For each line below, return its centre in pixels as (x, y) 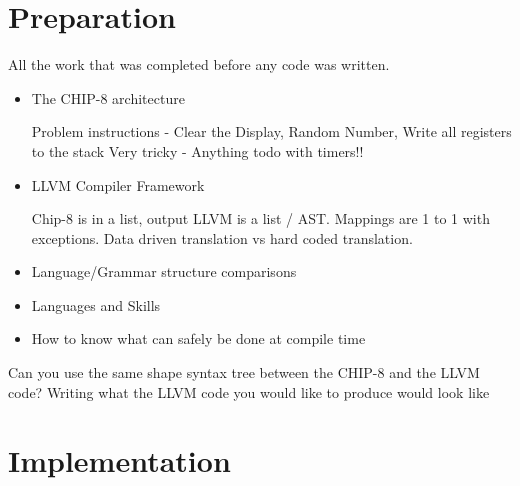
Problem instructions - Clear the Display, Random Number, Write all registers (271, 131)
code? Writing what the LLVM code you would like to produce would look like (249, 391)
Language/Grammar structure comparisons (164, 271)
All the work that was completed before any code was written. (199, 64)
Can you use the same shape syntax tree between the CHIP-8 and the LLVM (244, 372)
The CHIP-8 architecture (108, 97)
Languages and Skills (96, 304)
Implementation (119, 460)
